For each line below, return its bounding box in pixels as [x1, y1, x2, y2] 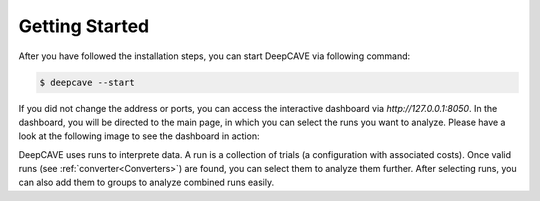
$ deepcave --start [39, 76, 135, 88]
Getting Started [18, 15, 150, 37]
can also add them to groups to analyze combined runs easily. [18, 176, 275, 189]
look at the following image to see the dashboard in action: [18, 130, 260, 142]
